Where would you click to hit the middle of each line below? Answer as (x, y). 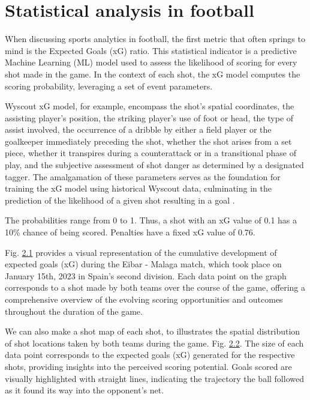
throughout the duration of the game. (74, 311)
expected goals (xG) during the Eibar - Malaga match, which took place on (143, 264)
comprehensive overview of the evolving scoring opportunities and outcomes (144, 299)
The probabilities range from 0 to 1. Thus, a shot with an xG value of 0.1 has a (151, 220)
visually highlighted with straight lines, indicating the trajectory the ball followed (154, 378)
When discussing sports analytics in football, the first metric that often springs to (155, 39)
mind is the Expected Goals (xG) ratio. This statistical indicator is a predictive (151, 50)
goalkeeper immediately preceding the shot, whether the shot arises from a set (148, 141)
